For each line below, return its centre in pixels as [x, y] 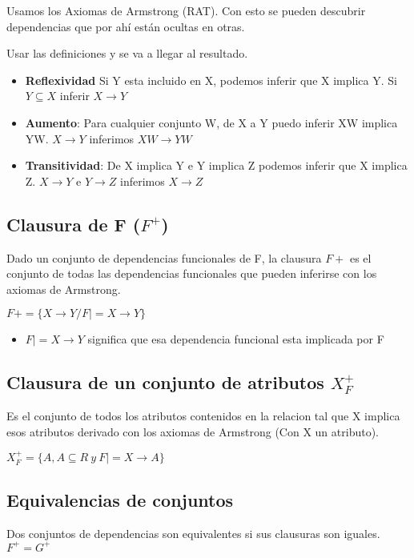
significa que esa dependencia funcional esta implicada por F [236, 339]
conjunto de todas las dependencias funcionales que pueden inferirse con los [192, 273]
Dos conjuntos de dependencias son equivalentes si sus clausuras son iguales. [193, 533]
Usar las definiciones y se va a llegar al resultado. [127, 53]
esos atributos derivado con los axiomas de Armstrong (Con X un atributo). [193, 431]
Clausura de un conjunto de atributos [165, 382]
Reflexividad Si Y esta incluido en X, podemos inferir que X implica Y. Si [211, 80]
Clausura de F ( [74, 224]
